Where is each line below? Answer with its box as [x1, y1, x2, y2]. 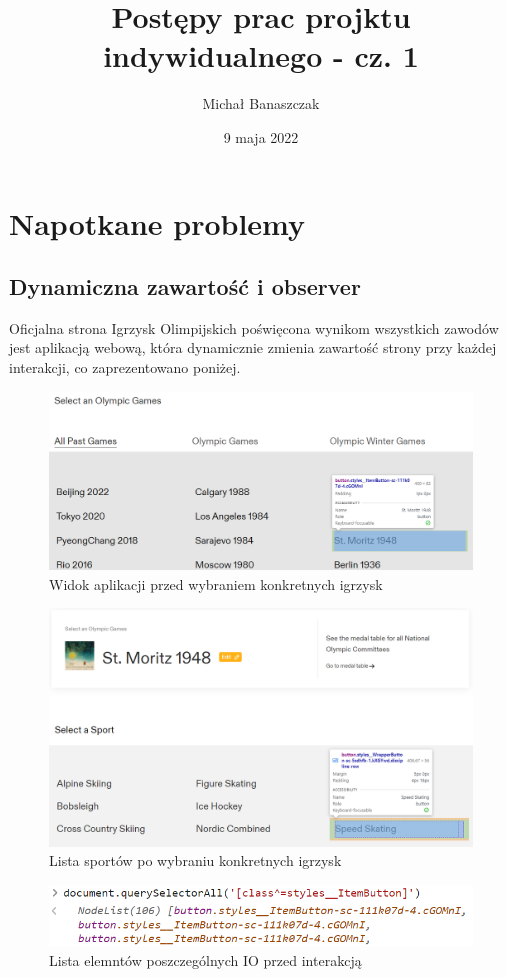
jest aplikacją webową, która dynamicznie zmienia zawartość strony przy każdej [9, 337, 497, 358]
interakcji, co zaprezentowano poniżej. [9, 357, 241, 378]
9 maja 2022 [223, 126, 299, 147]
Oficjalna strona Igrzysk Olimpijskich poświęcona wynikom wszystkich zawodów [9, 317, 499, 338]
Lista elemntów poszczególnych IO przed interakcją [49, 949, 362, 970]
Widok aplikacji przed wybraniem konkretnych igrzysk [49, 573, 383, 594]
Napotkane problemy [9, 202, 306, 243]
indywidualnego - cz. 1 [103, 35, 419, 76]
